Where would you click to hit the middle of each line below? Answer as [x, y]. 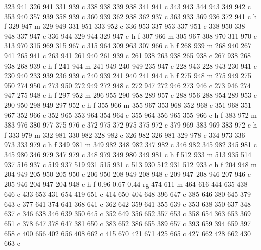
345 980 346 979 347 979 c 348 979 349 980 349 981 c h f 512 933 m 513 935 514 [128, 154]
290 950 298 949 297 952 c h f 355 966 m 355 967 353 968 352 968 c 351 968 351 [128, 105]
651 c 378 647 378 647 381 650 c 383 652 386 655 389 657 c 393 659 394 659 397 [127, 224]
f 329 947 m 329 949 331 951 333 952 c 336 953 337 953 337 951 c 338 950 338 [125, 26]
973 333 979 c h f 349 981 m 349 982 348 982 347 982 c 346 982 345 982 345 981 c [130, 144]
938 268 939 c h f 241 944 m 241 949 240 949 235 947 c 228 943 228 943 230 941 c [130, 65]
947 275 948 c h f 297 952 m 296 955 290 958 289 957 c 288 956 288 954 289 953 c [130, 95]
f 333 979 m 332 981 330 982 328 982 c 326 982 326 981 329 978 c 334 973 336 [125, 134]
